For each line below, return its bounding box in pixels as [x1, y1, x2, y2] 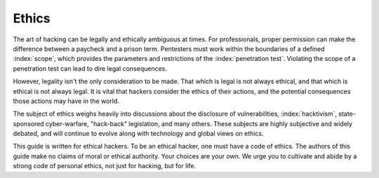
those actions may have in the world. [13, 97, 119, 105]
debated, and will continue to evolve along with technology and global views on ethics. [13, 130, 264, 138]
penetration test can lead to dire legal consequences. [13, 64, 168, 73]
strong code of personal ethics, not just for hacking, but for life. [13, 162, 197, 170]
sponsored [13, 119, 45, 128]
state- [338, 109, 356, 118]
